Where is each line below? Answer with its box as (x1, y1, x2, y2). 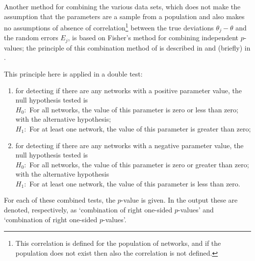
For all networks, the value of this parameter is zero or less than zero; (29, 104, 238, 114)
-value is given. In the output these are (121, 195, 238, 205)
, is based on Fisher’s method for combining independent (68, 32, 239, 43)
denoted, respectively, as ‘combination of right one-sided (4, 205, 173, 215)
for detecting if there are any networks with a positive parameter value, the (15, 85, 242, 95)
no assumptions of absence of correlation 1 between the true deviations (4, 21, 214, 32)
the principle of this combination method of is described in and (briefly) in (26, 42, 251, 52)
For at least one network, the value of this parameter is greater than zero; (29, 123, 251, 133)
